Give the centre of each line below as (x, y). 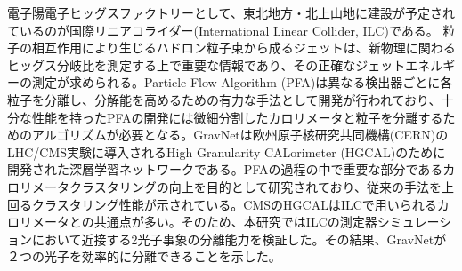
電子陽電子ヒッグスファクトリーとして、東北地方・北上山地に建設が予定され (231, 12)
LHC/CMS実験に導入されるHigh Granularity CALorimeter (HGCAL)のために (227, 151)
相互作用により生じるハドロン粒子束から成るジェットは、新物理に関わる (243, 48)
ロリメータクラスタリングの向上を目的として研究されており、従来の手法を (224, 186)
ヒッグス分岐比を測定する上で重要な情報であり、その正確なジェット (207, 64)
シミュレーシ (414, 222)
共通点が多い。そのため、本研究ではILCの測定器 (235, 222)
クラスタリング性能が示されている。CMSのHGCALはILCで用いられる (234, 204)
